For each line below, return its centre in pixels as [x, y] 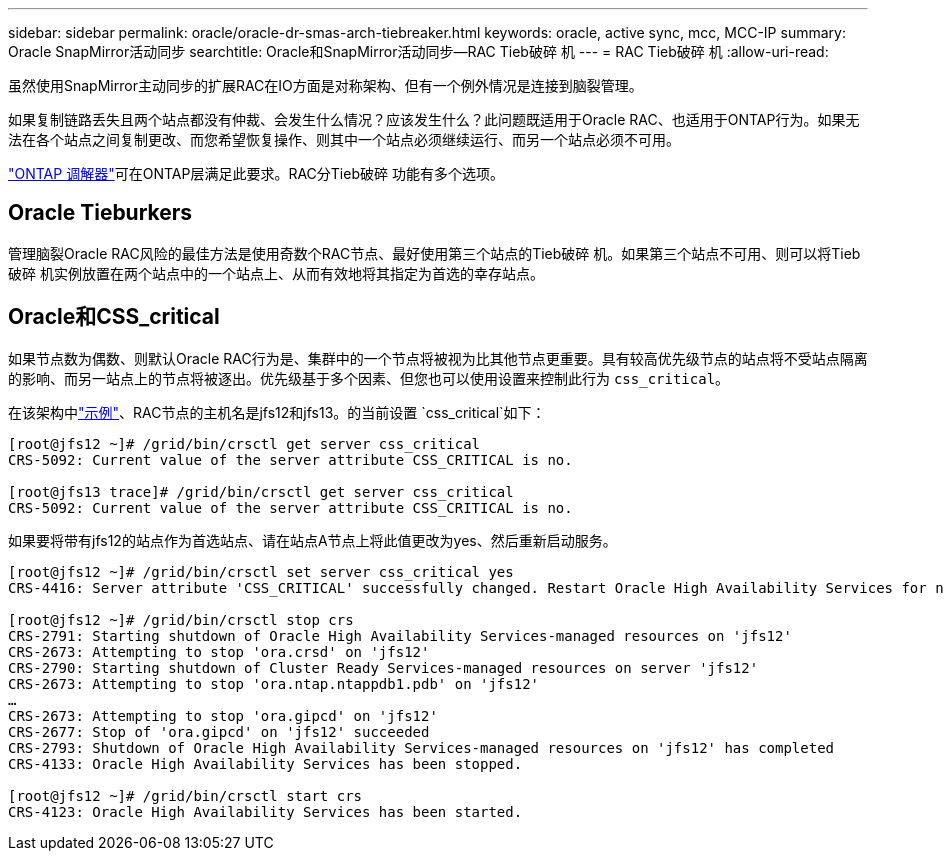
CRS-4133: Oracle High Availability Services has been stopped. [265, 763]
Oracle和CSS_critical [114, 317]
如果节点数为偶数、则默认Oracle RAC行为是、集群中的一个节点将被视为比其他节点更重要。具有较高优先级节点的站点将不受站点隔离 [438, 358]
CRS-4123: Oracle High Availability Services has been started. [265, 811]
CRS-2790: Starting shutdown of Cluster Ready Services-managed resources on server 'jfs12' [383, 667]
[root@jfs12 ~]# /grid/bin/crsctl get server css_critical [244, 443]
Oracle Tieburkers [100, 213]
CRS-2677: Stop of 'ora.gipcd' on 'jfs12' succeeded [219, 731]
